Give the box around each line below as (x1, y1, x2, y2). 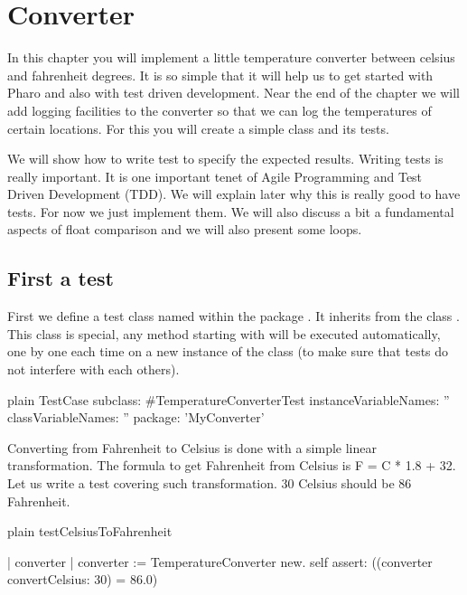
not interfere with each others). (7, 360, 180, 379)
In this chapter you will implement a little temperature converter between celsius (7, 48, 455, 67)
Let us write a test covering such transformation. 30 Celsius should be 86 (7, 474, 412, 493)
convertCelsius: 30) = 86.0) (7, 570, 158, 589)
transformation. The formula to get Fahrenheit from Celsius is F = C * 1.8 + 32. (7, 456, 456, 475)
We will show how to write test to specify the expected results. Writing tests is (7, 149, 444, 168)
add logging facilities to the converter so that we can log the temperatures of (7, 100, 432, 119)
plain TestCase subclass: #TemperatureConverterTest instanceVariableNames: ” (7, 390, 450, 409)
